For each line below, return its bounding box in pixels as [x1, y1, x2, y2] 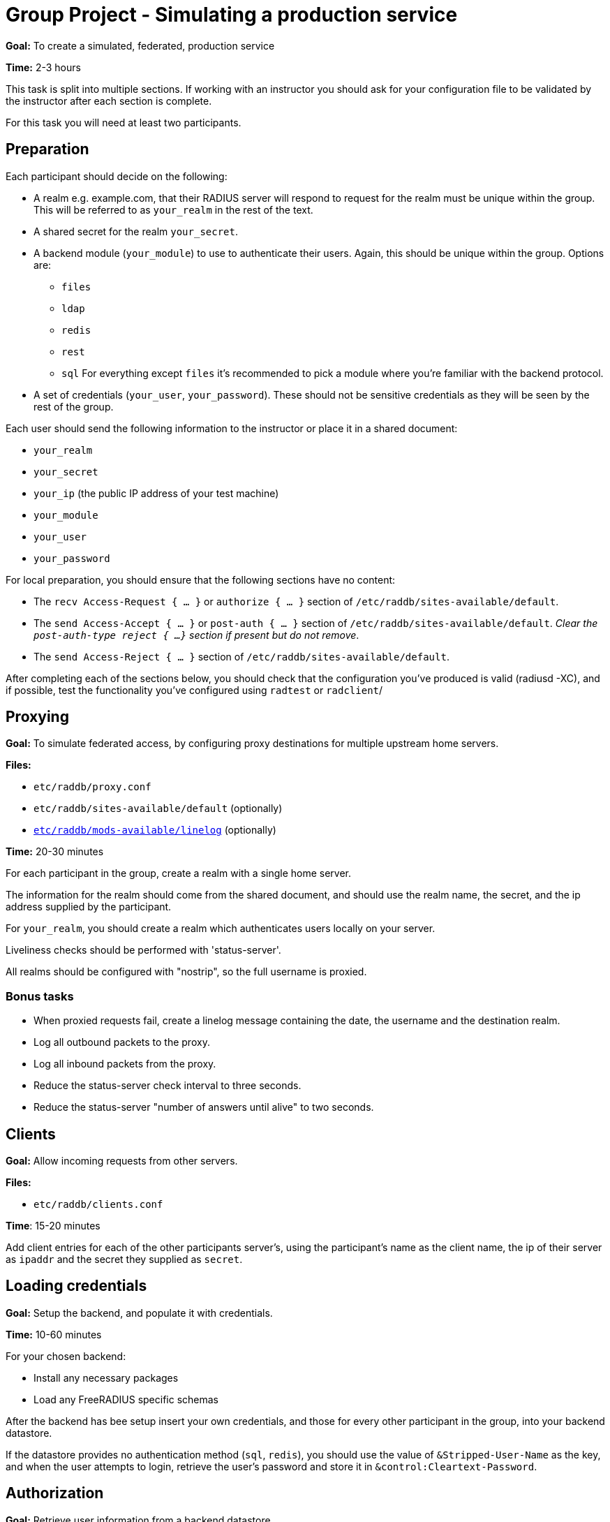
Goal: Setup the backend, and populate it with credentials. [6, 1306, 273, 1319]
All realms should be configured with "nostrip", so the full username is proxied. [6, 966, 367, 978]
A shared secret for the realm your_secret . [34, 225, 238, 237]
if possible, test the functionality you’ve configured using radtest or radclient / [6, 684, 383, 696]
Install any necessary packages [34, 1371, 179, 1384]
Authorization [6, 1484, 104, 1502]
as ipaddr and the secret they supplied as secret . [6, 1253, 243, 1266]
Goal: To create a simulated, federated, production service [6, 39, 275, 52]
